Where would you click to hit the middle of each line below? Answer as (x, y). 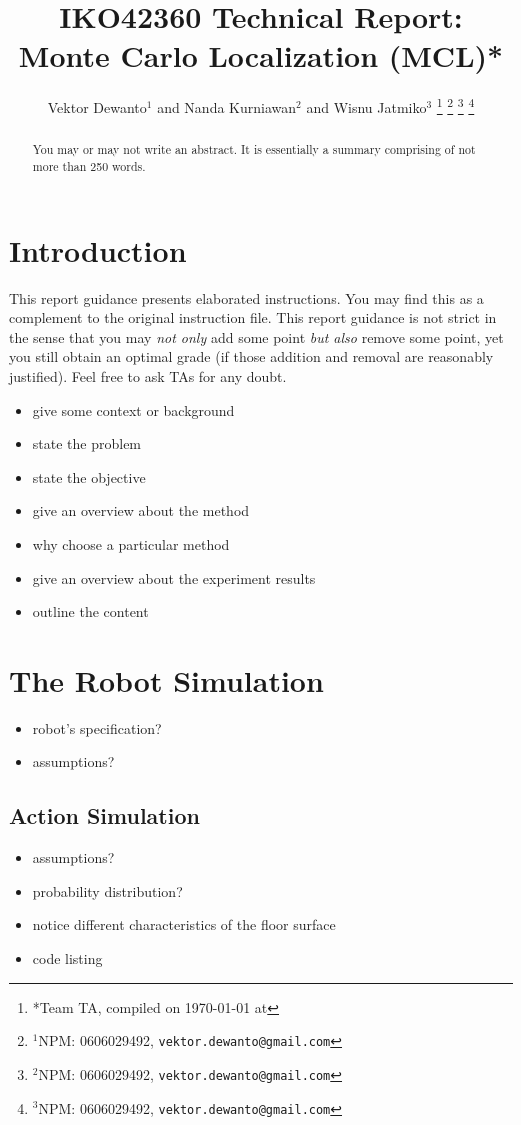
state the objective (89, 476)
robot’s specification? (97, 727)
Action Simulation (104, 815)
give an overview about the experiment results (174, 577)
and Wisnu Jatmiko (366, 106)
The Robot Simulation (166, 679)
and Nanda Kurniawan (227, 106)
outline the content (90, 611)
